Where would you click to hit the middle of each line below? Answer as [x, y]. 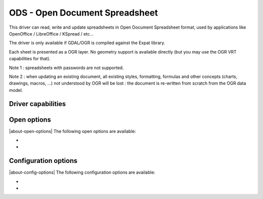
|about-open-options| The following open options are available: [73, 131]
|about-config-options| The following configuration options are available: [82, 172]
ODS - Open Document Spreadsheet [84, 13]
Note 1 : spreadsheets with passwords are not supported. [66, 68]
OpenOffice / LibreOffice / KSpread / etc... [51, 34]
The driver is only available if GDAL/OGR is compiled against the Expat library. [87, 43]
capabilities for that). [30, 59]
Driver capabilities [38, 104]
